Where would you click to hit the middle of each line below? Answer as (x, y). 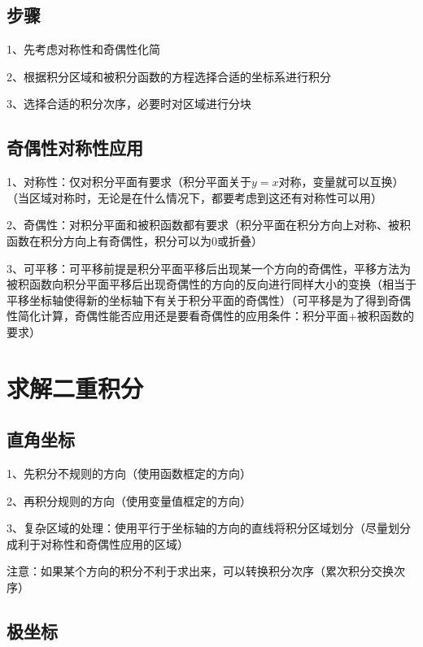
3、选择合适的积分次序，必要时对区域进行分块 (129, 104)
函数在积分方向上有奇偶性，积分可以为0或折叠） (135, 240)
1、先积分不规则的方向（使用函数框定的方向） (129, 473)
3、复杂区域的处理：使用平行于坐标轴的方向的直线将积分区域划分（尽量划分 (209, 528)
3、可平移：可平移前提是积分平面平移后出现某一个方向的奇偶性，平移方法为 (209, 268)
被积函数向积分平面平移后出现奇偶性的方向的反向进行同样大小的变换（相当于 (211, 284)
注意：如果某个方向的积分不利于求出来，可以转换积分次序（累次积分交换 (200, 571)
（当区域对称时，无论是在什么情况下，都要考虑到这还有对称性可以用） (194, 197)
